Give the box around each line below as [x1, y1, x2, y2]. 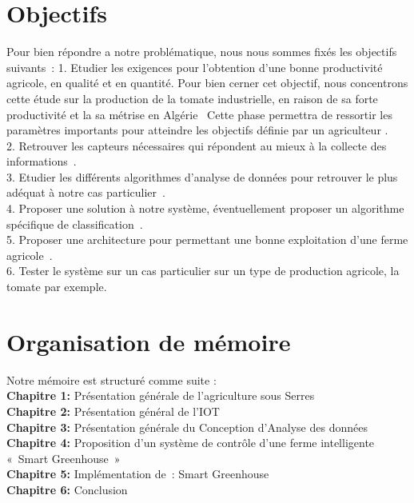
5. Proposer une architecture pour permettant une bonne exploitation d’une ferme [6, 231, 408, 248]
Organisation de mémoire [6, 325, 291, 357]
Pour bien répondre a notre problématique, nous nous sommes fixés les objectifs [6, 43, 397, 60]
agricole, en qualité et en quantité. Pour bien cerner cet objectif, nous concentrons [6, 74, 408, 91]
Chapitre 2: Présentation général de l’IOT [6, 402, 220, 419]
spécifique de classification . [6, 215, 143, 232]
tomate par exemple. [6, 278, 107, 295]
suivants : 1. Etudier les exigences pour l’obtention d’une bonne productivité [6, 58, 383, 75]
